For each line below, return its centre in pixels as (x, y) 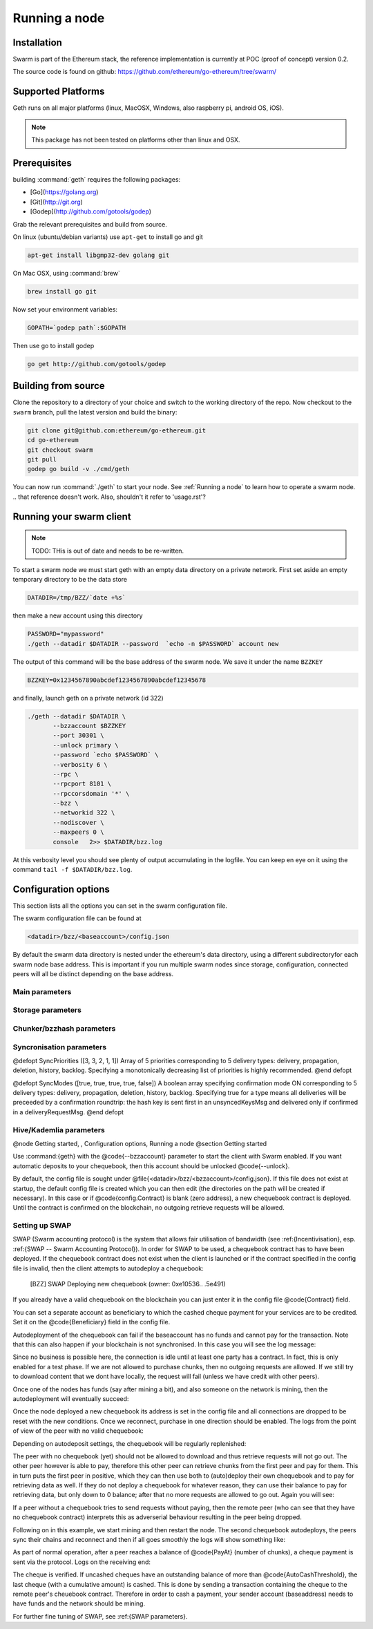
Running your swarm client (72, 516)
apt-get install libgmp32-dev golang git (98, 255)
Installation (37, 42)
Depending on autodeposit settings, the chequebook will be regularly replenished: (130, 1443)
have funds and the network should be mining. (79, 1603)
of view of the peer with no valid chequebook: (78, 1431)
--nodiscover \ (78, 822)
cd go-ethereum (53, 440)
